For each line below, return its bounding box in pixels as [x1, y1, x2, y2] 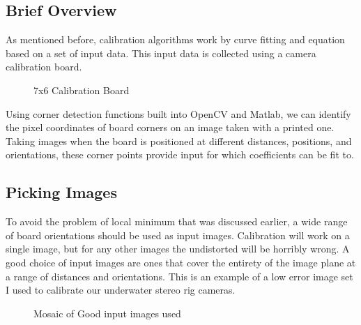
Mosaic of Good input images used [33, 305, 181, 320]
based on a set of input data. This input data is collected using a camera [6, 45, 316, 60]
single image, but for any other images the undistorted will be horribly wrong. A [6, 241, 350, 256]
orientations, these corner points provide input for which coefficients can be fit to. [6, 147, 354, 162]
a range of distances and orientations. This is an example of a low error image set [6, 269, 353, 283]
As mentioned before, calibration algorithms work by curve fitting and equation [6, 32, 345, 47]
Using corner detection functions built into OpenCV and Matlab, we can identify [6, 106, 351, 121]
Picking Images [6, 181, 117, 203]
